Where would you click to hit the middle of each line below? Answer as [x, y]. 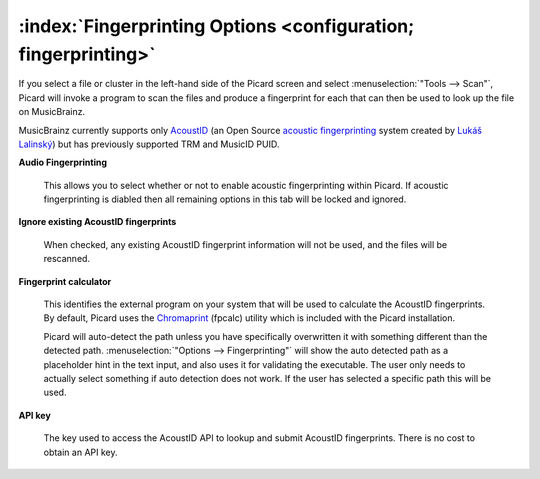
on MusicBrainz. [52, 112]
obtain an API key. [80, 452]
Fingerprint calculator [65, 281]
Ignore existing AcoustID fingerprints [97, 222]
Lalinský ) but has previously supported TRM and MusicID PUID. [149, 144]
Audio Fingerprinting [62, 162]
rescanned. [66, 259]
